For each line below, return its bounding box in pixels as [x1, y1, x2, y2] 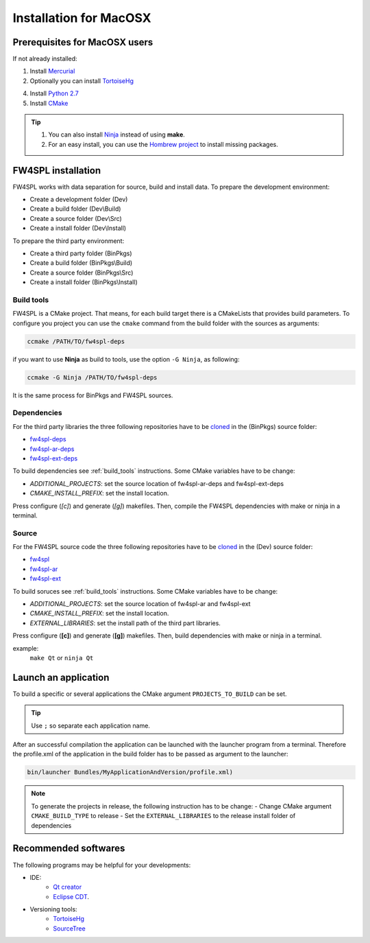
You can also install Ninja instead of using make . [48, 130, 185, 139]
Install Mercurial [29, 67, 75, 75]
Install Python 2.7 [29, 89, 79, 97]
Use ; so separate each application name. [31, 721, 151, 730]
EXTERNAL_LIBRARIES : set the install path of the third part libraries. [29, 618, 221, 627]
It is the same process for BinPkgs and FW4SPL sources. [12, 391, 173, 399]
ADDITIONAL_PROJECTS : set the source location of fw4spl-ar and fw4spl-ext [29, 600, 251, 608]
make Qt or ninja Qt [29, 654, 94, 662]
